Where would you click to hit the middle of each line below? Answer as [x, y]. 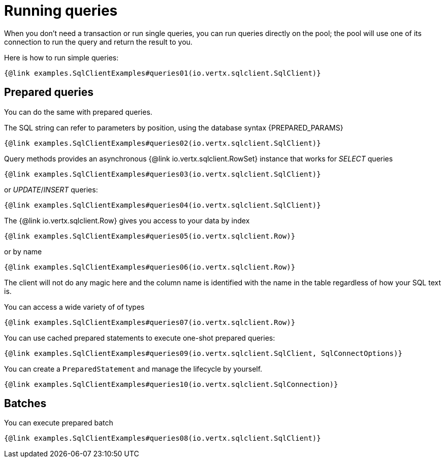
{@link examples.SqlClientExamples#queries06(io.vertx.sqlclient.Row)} [150, 267]
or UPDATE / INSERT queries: [51, 189]
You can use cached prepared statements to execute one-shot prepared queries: [140, 338]
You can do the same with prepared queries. [78, 112]
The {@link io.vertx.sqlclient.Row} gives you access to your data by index [127, 220]
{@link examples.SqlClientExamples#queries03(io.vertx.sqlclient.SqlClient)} [163, 174]
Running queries [61, 11]
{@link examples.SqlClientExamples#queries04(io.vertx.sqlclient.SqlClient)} [163, 205]
